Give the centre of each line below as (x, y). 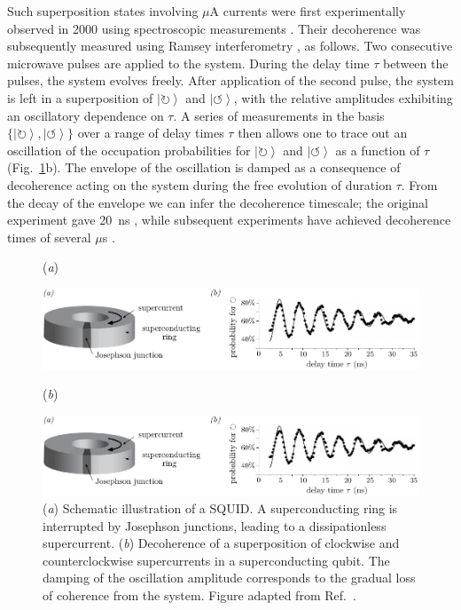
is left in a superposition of (80, 97)
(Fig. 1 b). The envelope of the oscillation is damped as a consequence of (204, 167)
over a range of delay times (151, 133)
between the (415, 63)
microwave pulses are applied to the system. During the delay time (188, 63)
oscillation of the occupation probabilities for (129, 150)
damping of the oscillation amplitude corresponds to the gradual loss (229, 578)
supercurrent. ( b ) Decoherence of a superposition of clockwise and (221, 543)
